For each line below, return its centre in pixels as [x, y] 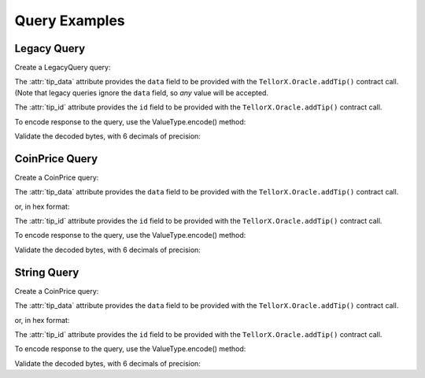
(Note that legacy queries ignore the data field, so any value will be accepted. [142, 93]
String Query [47, 272]
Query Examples [70, 20]
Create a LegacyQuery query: [63, 68]
